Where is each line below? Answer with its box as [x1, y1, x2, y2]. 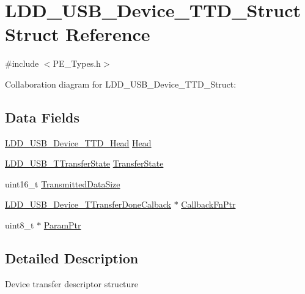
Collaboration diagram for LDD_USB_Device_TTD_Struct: [5, 77, 237, 90]
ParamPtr [43, 219, 81, 232]
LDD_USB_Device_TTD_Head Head [5, 136, 152, 149]
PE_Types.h [53, 57, 101, 70]
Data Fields [5, 107, 80, 126]
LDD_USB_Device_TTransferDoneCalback [5, 198, 171, 211]
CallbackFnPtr [181, 198, 236, 211]
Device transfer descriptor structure [5, 277, 139, 290]
